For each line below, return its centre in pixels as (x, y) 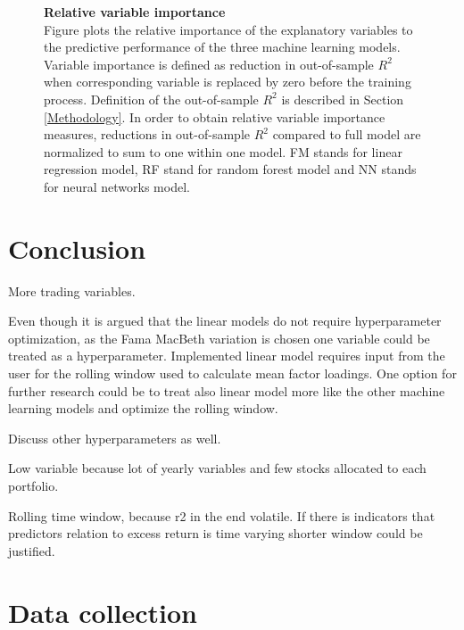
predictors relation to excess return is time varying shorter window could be (215, 533)
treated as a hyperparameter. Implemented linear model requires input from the (227, 356)
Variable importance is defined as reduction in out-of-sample (209, 64)
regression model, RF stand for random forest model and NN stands (230, 169)
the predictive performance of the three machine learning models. (222, 47)
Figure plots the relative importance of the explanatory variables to (228, 29)
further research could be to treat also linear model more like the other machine (227, 390)
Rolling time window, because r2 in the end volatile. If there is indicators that (222, 515)
